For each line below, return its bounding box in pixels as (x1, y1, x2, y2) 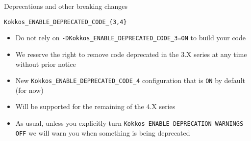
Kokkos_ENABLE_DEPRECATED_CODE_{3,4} (4, 18, 127, 26)
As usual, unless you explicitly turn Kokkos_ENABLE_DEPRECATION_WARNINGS (15, 117, 244, 128)
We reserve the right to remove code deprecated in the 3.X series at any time (15, 49, 247, 59)
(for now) (15, 85, 44, 95)
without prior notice (15, 58, 76, 69)
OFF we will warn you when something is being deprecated (15, 127, 190, 138)
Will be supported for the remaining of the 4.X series (15, 101, 176, 112)
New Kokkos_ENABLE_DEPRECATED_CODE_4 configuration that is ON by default (15, 75, 245, 85)
